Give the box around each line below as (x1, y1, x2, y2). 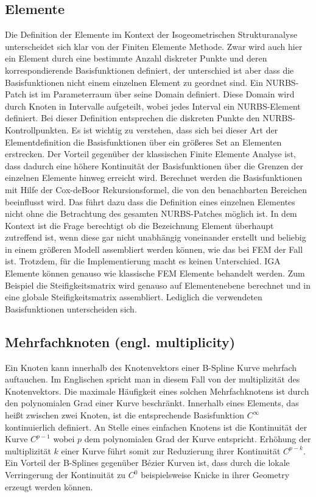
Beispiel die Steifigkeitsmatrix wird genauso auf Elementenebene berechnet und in (5, 278, 311, 291)
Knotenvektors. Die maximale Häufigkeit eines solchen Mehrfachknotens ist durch (5, 384, 309, 397)
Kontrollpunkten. (5, 123, 69, 136)
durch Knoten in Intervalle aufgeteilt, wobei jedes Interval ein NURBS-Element (5, 99, 301, 112)
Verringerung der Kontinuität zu (5, 468, 126, 481)
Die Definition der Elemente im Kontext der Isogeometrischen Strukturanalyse (5, 28, 298, 41)
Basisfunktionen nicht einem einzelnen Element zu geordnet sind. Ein (5, 76, 263, 88)
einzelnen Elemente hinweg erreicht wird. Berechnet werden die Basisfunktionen (5, 171, 303, 184)
